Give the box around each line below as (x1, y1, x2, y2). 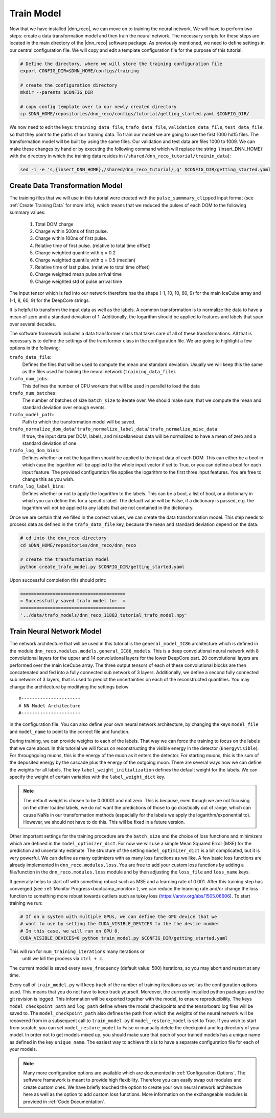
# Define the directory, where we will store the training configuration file (20, 60, 222, 67)
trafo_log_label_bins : (9, 483, 65, 490)
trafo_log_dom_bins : (9, 448, 60, 454)
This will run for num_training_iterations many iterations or (9, 948, 145, 954)
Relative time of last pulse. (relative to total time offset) (35, 264, 150, 270)
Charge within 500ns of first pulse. (35, 228, 108, 234)
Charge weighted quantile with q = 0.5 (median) (35, 257, 135, 263)
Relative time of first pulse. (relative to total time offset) (35, 242, 151, 249)
